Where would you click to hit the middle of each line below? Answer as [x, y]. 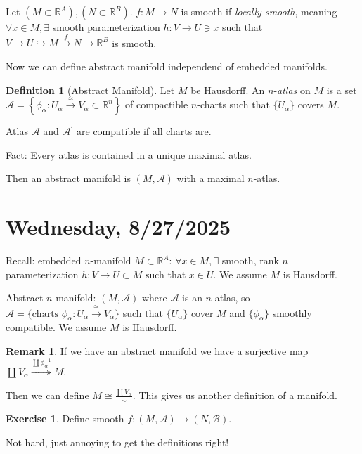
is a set [342, 90]
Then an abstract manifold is [68, 178]
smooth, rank [250, 260]
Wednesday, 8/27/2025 [118, 227]
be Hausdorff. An [228, 90]
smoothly [292, 312]
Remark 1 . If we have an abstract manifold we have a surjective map [157, 351]
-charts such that [233, 104]
